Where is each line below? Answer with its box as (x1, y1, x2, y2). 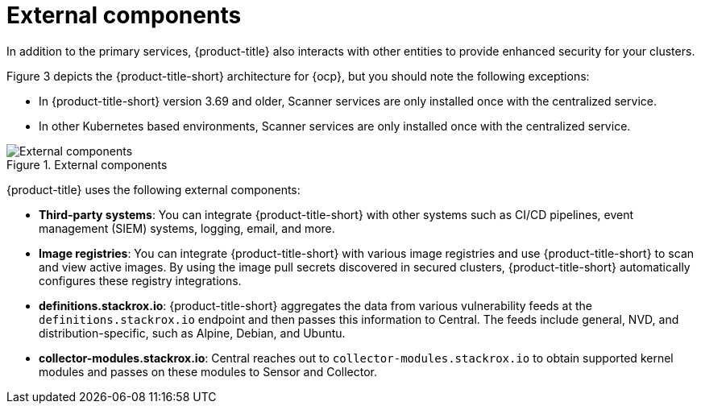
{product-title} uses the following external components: (6, 182, 301, 197)
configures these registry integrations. (39, 273, 242, 288)
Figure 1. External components (6, 157, 168, 172)
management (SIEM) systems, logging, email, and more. (39, 221, 335, 235)
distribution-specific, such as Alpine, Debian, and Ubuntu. (39, 325, 346, 340)
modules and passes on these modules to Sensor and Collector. (39, 364, 378, 379)
